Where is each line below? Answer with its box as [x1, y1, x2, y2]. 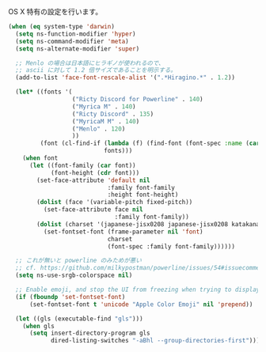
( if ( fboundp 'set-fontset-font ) [15, 293, 126, 301]
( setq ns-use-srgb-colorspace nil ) [15, 271, 133, 279]
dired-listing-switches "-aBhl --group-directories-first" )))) [50, 337, 264, 345]
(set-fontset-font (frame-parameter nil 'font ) [43, 228, 203, 236]
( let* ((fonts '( [15, 88, 73, 97]
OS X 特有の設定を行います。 [8, 7, 103, 16]
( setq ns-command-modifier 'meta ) [15, 37, 129, 45]
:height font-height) [107, 191, 179, 199]
